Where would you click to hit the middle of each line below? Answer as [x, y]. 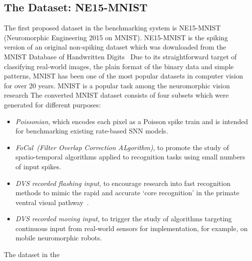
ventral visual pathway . [52, 202]
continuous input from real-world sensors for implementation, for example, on [132, 228]
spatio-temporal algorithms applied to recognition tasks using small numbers [130, 157]
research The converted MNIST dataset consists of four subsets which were [116, 95]
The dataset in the [32, 254]
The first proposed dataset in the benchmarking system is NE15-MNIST [112, 28]
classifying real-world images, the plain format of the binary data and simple [119, 66]
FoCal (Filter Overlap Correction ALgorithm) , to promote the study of [122, 147]
